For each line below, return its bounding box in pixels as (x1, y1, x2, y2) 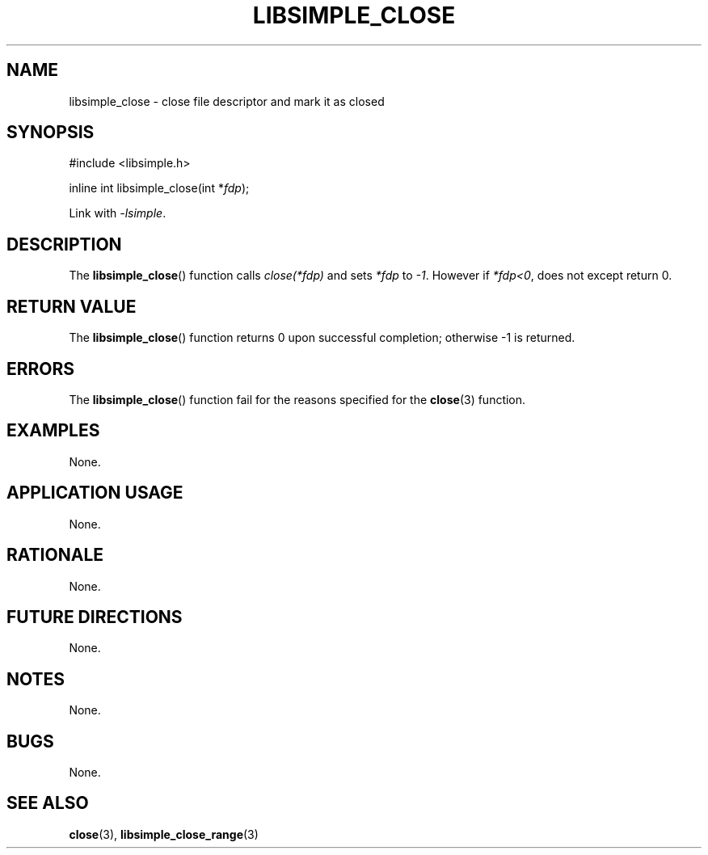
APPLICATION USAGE (6, 482, 183, 503)
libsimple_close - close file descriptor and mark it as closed (69, 94, 385, 108)
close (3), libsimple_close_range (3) (69, 827, 259, 841)
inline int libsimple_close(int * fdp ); (69, 181, 250, 196)
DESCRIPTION (6, 234, 122, 255)
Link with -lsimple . (69, 206, 166, 221)
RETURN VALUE (6, 296, 137, 317)
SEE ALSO (6, 793, 89, 814)
